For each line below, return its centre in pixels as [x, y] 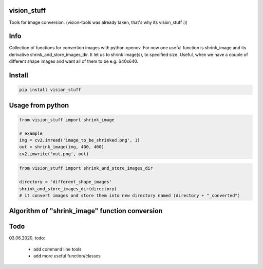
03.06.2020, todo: [27, 238]
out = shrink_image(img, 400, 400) [62, 147]
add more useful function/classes [67, 256]
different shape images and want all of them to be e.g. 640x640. [74, 61]
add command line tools [57, 249]
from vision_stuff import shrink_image [67, 120]
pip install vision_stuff [50, 90]
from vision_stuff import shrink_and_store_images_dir [86, 168]
